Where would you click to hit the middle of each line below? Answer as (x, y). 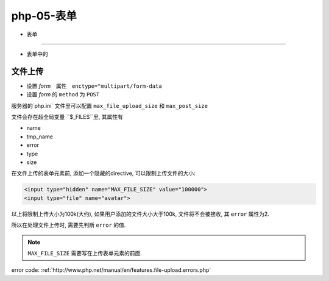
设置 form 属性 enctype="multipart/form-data (94, 86)
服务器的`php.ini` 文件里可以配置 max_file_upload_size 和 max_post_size (110, 105)
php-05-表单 (44, 16)
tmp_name (40, 137)
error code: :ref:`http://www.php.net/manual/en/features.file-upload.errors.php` (111, 270)
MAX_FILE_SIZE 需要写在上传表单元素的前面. (85, 253)
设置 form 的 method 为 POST (63, 94)
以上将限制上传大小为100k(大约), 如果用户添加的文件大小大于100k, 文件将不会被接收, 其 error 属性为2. (140, 214)
